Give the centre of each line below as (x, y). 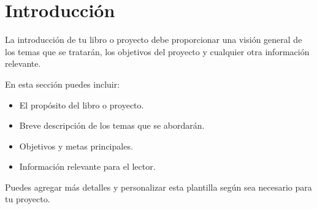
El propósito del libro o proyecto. (82, 104)
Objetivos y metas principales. (76, 146)
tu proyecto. (28, 199)
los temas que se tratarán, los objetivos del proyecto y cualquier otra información (157, 51)
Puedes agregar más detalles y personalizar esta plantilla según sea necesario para (158, 187)
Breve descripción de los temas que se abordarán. (112, 125)
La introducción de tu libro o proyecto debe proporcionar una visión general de (154, 40)
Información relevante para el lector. (87, 166)
